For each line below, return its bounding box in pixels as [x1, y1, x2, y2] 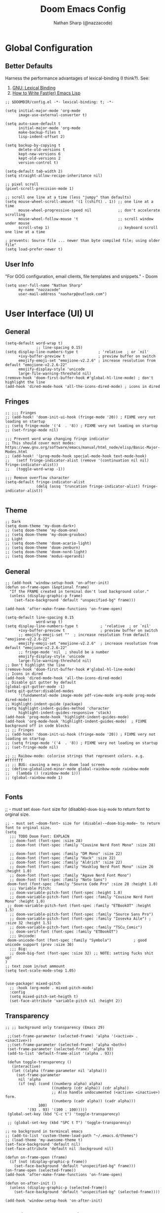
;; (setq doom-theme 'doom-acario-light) [5, 541, 92, 546]
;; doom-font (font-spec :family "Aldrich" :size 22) [9, 860, 123, 865]
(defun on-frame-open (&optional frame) [5, 585, 90, 590]
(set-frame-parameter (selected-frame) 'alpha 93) [7, 1046, 114, 1052]
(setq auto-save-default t [5, 121, 61, 126]
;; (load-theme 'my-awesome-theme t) [5, 1137, 83, 1142]
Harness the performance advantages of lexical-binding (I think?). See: [5, 75, 150, 81]
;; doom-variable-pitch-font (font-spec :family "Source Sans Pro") [9, 912, 154, 917]
